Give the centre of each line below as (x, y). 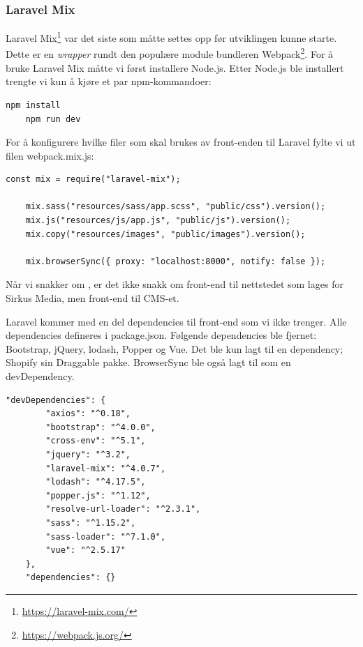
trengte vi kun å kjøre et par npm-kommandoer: (109, 81)
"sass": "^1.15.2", (91, 523)
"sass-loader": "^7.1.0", (106, 536)
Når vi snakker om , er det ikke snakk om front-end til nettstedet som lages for (175, 284)
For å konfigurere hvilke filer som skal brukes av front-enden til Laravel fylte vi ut (181, 142)
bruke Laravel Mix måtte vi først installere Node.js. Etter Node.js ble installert (175, 67)
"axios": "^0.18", (88, 414)
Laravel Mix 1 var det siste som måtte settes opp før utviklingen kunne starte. (171, 37)
